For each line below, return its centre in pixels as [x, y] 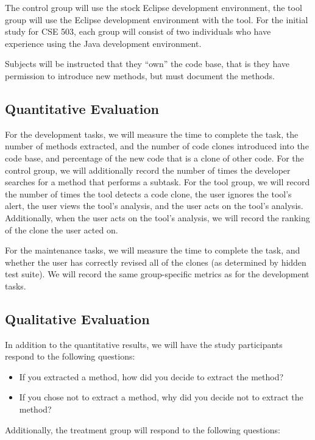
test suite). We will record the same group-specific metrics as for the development [157, 274]
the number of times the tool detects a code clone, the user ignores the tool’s [148, 193]
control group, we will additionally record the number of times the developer [148, 170]
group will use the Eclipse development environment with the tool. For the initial [157, 19]
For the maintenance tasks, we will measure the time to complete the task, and [153, 250]
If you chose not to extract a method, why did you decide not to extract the [161, 397]
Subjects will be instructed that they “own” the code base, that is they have [147, 64]
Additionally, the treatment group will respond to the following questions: [143, 429]
